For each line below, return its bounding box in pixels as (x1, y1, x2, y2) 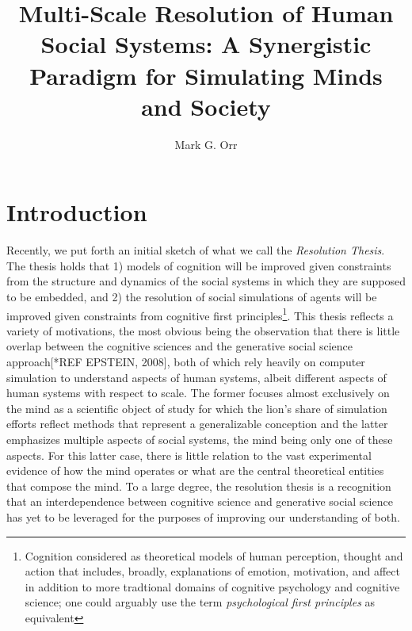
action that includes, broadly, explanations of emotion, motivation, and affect (25, 563, 400, 579)
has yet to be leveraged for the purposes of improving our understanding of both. (6, 508, 400, 525)
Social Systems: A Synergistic (40, 28, 372, 60)
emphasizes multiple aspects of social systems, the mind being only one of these (6, 431, 393, 447)
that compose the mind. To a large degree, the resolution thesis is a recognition (6, 477, 391, 494)
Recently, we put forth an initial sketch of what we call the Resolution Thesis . (6, 242, 385, 258)
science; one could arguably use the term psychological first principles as (25, 594, 376, 610)
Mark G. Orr (174, 136, 238, 152)
